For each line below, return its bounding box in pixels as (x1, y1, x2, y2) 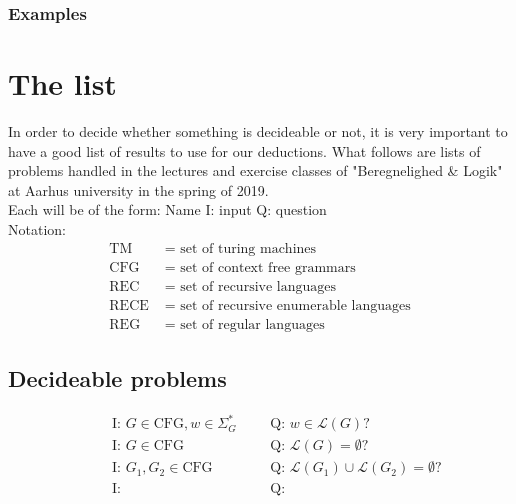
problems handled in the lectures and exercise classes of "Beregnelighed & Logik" (8, 160, 503, 181)
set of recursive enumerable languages (180, 298, 411, 313)
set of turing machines (180, 241, 317, 256)
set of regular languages (180, 317, 325, 332)
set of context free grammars (180, 260, 356, 275)
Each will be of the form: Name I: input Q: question (8, 199, 327, 220)
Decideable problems (8, 363, 227, 394)
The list (8, 63, 117, 104)
